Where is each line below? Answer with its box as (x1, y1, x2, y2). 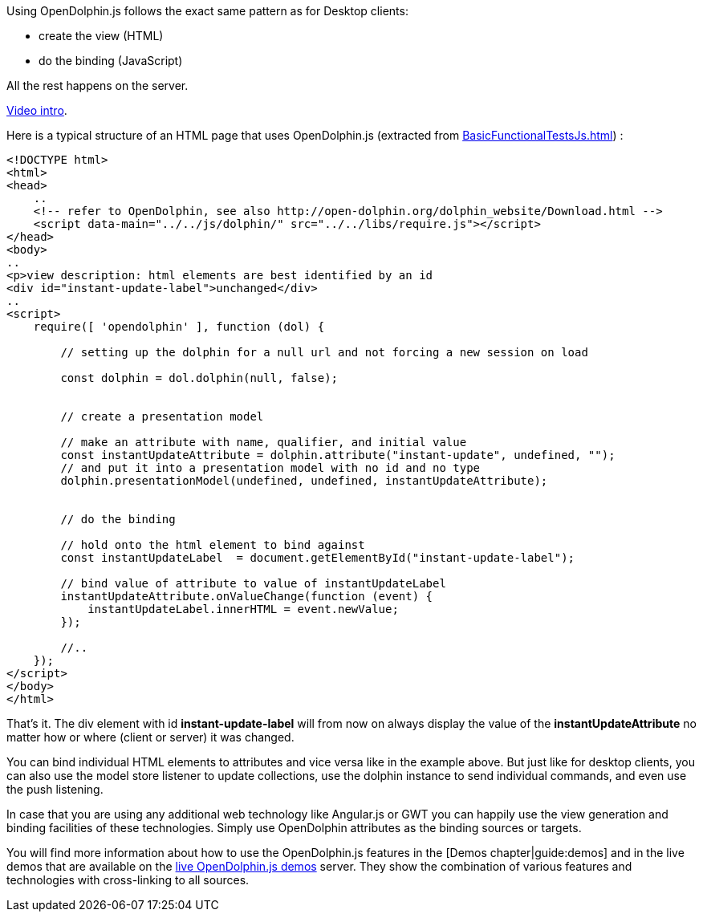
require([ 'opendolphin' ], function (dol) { (33, 320, 325, 333)
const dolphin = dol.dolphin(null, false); (60, 372, 339, 384)
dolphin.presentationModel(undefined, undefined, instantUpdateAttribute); (60, 474, 548, 487)
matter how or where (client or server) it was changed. (6, 730, 295, 744)
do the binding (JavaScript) (39, 54, 183, 67)
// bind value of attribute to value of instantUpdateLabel (60, 577, 446, 590)
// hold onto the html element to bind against (60, 538, 365, 551)
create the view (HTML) (39, 29, 164, 43)
